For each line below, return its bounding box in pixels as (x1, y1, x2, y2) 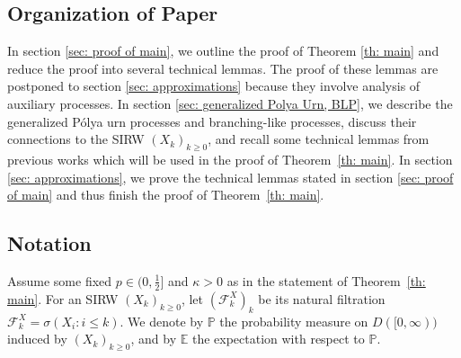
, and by (130, 329, 177, 348)
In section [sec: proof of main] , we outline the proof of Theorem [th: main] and (7, 41, 439, 60)
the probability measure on (219, 311, 368, 330)
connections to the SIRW (7, 130, 145, 148)
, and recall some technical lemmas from (208, 130, 430, 148)
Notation (7, 229, 92, 257)
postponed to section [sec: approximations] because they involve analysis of (7, 76, 421, 95)
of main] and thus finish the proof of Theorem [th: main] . (7, 185, 324, 204)
